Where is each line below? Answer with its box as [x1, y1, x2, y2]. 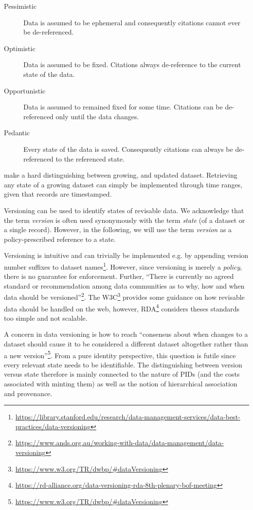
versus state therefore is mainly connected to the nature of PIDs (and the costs [4, 369, 240, 379]
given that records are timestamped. [4, 189, 112, 199]
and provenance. [4, 388, 53, 398]
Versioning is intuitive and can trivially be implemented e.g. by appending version [4, 250, 249, 260]
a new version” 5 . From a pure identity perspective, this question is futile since [4, 348, 236, 360]
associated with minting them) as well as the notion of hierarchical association [4, 379, 237, 389]
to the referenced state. [55, 153, 125, 164]
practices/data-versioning [15, 421, 91, 431]
